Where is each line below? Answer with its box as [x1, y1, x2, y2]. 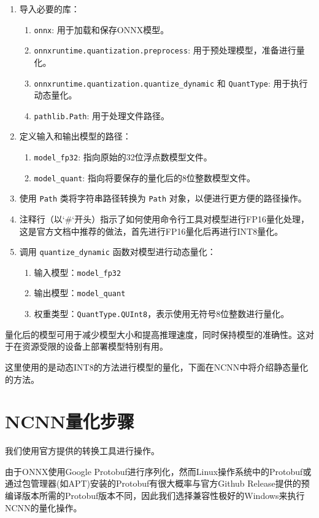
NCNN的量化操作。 [5, 501, 82, 514]
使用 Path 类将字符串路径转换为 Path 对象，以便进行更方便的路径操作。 [19, 192, 307, 205]
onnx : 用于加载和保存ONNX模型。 [34, 23, 169, 36]
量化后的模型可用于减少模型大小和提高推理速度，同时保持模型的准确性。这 [5, 328, 306, 340]
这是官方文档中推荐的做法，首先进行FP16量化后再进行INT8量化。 [19, 224, 283, 237]
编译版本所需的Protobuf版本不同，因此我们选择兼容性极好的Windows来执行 [5, 489, 305, 502]
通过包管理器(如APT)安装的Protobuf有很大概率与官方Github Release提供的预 [5, 477, 310, 490]
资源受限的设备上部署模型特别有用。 [21, 340, 168, 353]
